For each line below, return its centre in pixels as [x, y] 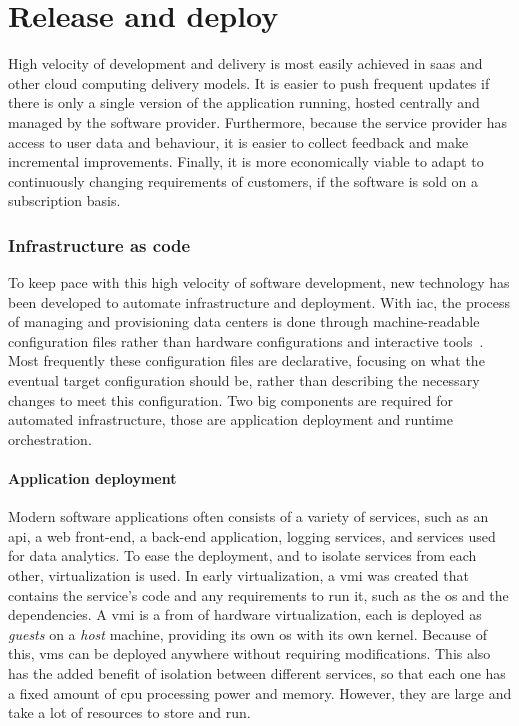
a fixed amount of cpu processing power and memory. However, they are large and [260, 692]
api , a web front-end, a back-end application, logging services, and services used [252, 535]
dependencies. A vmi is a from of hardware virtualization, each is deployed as [245, 614]
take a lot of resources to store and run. [129, 712]
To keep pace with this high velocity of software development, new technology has [259, 282]
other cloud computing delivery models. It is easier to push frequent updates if [249, 82]
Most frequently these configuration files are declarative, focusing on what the [246, 360]
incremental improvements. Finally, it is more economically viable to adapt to [246, 161]
